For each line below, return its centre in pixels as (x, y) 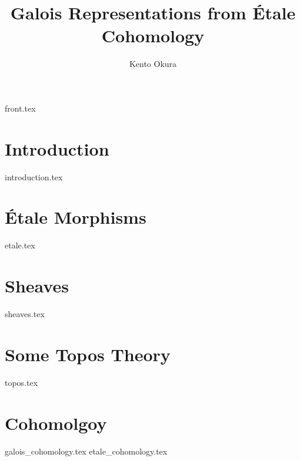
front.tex (20, 108)
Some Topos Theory (88, 354)
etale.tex (20, 245)
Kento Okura (153, 64)
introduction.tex (34, 176)
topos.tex (21, 382)
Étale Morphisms (76, 217)
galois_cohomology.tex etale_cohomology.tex (86, 451)
